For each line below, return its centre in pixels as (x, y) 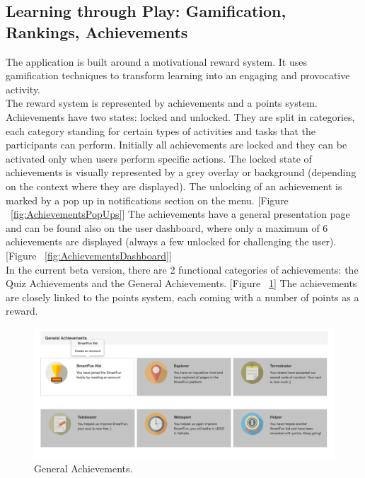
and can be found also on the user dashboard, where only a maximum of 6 (167, 227)
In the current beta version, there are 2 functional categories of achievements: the (182, 269)
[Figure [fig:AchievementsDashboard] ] (89, 255)
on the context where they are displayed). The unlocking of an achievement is (174, 186)
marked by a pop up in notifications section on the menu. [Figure (147, 200)
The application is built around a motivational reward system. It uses (156, 61)
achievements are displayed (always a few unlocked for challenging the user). (171, 241)
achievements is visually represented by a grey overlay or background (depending (181, 172)
